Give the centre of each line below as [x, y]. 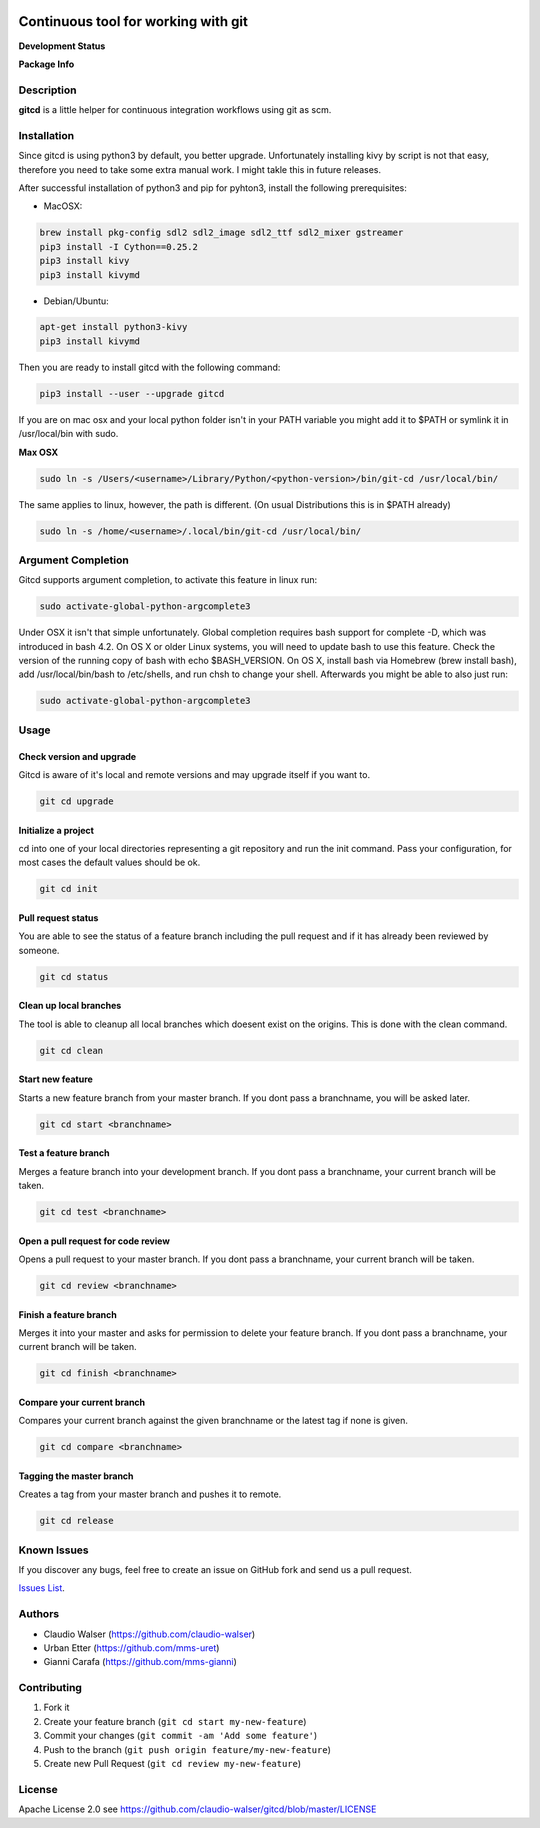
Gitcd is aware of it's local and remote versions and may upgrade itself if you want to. [194, 774]
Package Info [46, 64]
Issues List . [41, 1588]
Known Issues [53, 1550]
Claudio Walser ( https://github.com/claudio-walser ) [149, 1634]
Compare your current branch [82, 1402]
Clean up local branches [70, 1006]
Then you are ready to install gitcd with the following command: [149, 367]
